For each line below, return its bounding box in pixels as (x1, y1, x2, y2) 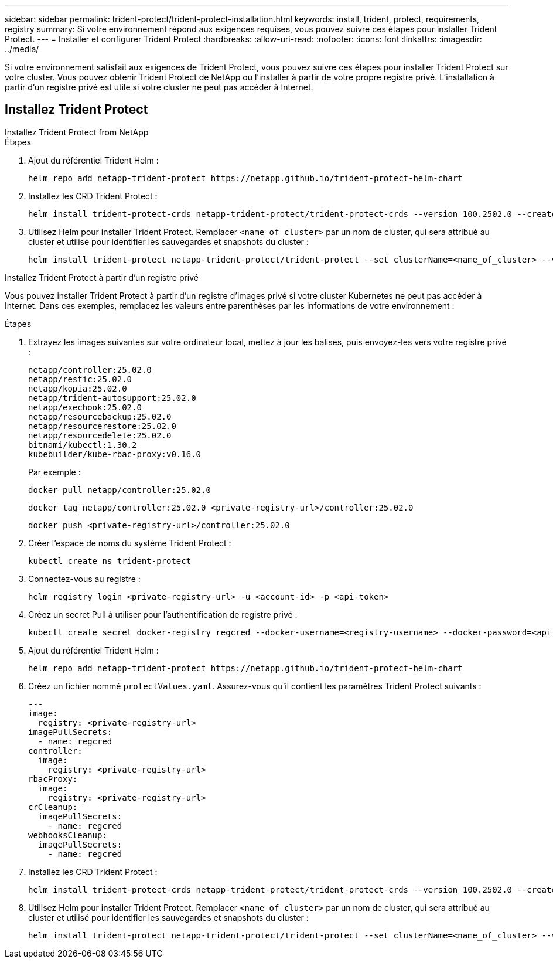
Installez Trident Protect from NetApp (5, 127, 149, 137)
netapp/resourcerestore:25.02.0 (28, 421, 176, 431)
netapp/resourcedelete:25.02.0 (28, 430, 172, 440)
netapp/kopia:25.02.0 (28, 383, 127, 393)
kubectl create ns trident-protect (28, 556, 192, 566)
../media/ (5, 44, 39, 54)
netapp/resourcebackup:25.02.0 (28, 411, 172, 421)
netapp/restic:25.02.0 (28, 374, 132, 384)
